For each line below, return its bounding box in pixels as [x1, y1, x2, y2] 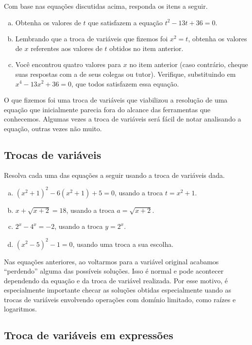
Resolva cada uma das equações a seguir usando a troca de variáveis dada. [4, 170, 225, 180]
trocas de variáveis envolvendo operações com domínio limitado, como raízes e [4, 294, 236, 304]
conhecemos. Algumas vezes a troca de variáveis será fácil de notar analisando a [4, 114, 241, 124]
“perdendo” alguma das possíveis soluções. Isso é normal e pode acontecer [4, 266, 224, 276]
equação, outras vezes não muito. [4, 123, 102, 133]
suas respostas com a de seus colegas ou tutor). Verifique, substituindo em [15, 69, 236, 79]
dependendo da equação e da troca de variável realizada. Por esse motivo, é [4, 275, 228, 285]
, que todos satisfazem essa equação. [71, 78, 179, 88]
